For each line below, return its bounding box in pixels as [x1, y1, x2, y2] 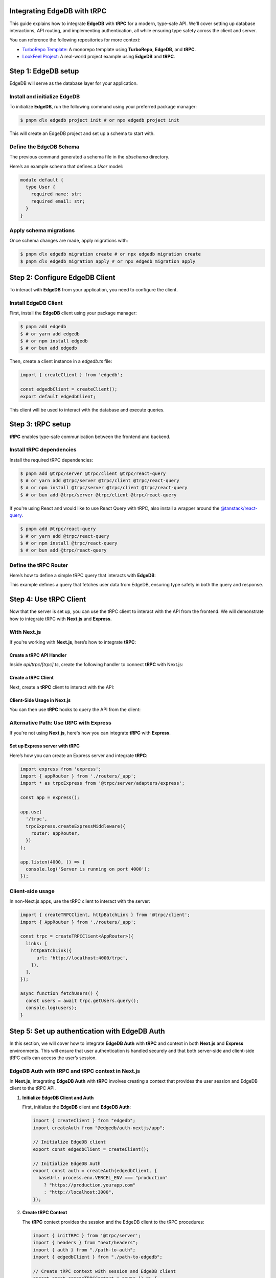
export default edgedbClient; [20, 394, 96, 399]
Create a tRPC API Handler [9, 652, 67, 658]
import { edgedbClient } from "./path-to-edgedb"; [33, 1254, 163, 1260]
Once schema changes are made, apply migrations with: [9, 238, 128, 244]
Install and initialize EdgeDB [9, 93, 80, 100]
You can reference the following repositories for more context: [9, 37, 141, 43]
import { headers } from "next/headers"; [33, 1240, 139, 1246]
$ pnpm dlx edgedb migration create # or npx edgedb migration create [20, 251, 201, 257]
